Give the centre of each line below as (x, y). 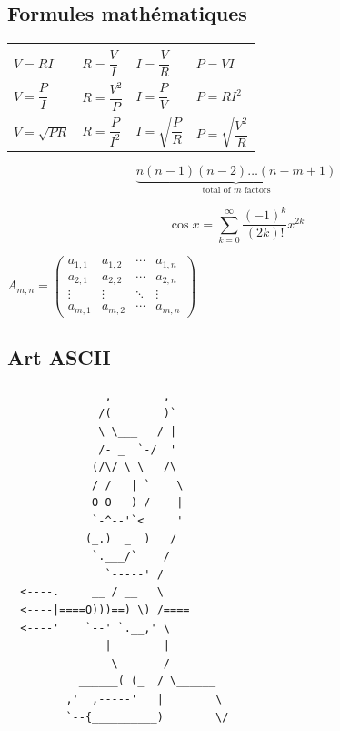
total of (216, 191)
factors (257, 191)
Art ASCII (59, 357)
